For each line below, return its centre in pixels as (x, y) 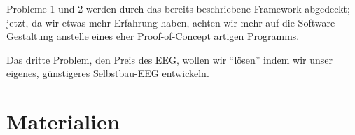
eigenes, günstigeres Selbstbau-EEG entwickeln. (108, 73)
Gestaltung (30, 36)
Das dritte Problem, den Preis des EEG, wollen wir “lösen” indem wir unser (170, 59)
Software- (318, 22)
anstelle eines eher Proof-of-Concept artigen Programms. (178, 36)
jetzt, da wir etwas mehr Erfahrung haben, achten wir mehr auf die (151, 22)
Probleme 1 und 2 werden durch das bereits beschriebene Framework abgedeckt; (178, 8)
